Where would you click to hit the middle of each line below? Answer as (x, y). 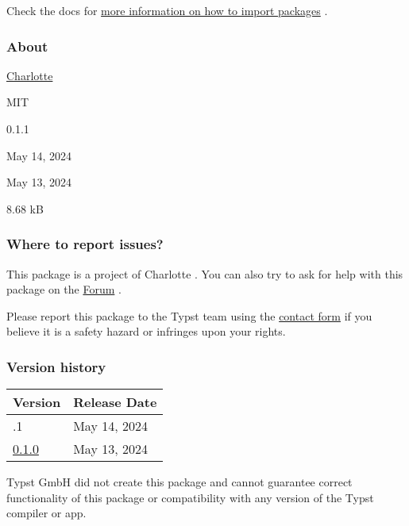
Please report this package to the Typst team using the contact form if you (189, 315)
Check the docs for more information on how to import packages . (167, 10)
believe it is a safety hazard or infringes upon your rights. (146, 331)
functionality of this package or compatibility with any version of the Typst (190, 497)
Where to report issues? (85, 244)
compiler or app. (46, 513)
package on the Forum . (64, 289)
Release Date (115, 402)
